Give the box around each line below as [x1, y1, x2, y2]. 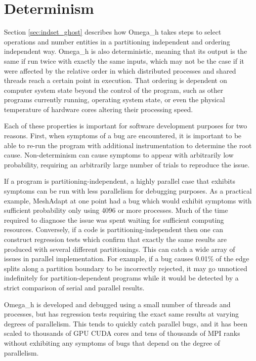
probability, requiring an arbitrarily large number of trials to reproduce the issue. [4, 159, 250, 169]
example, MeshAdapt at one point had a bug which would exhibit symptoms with [4, 195, 252, 205]
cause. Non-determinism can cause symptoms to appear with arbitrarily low [4, 150, 234, 160]
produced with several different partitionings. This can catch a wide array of [4, 243, 235, 254]
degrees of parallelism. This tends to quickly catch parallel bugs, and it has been [4, 318, 248, 328]
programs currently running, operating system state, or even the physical [4, 94, 225, 105]
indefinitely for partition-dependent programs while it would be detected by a [4, 273, 239, 283]
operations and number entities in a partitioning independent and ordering [4, 36, 230, 46]
